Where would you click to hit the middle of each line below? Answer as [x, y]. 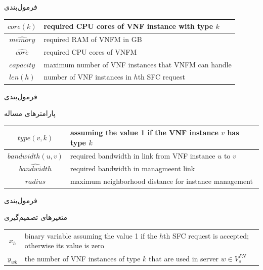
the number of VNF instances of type [82, 258]
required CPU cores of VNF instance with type [128, 26]
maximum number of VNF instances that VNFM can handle [138, 64]
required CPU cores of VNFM [90, 51]
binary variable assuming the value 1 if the [91, 235]
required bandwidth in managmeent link [133, 168]
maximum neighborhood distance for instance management [162, 181]
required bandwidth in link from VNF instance [143, 155]
